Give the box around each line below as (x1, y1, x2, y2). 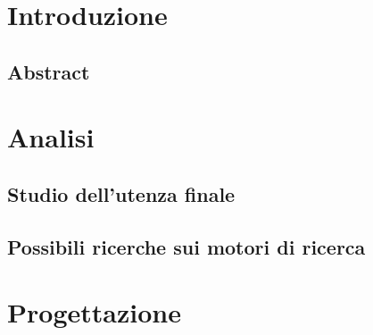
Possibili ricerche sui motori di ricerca (7, 232, 366, 260)
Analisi (7, 119, 95, 155)
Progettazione (7, 294, 181, 331)
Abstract (7, 57, 90, 85)
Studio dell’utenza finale (7, 180, 236, 207)
